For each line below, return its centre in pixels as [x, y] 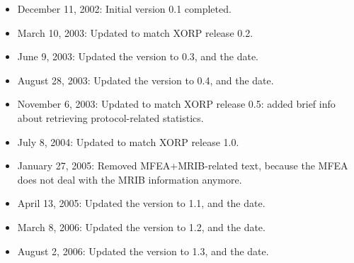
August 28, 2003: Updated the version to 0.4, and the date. [145, 80]
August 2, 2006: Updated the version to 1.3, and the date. [143, 251]
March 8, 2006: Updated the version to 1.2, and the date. [141, 226]
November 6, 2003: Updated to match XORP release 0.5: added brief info [176, 104]
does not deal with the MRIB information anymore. [130, 179]
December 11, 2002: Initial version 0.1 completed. [124, 9]
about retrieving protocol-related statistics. [110, 117]
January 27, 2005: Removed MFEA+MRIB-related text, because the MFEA [183, 166]
